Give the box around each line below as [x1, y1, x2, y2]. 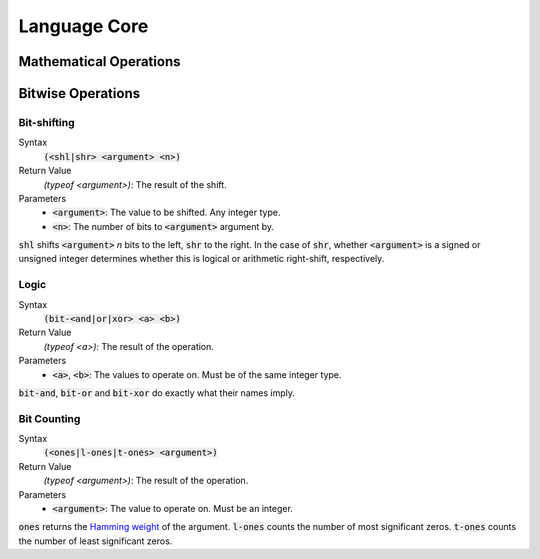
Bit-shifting [18, 115, 75, 129]
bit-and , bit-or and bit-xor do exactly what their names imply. [18, 386, 295, 399]
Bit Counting [18, 411, 81, 425]
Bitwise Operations [18, 85, 140, 102]
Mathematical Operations [18, 53, 181, 70]
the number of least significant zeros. [18, 535, 173, 547]
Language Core [18, 15, 149, 37]
